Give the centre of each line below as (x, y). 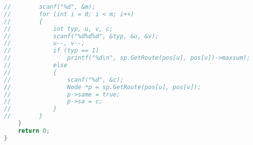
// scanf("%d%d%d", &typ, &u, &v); (81, 36)
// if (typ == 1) (52, 51)
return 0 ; (34, 131)
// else (36, 65)
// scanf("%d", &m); (50, 7)
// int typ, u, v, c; (58, 29)
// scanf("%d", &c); (64, 80)
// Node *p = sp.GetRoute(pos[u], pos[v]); (102, 87)
